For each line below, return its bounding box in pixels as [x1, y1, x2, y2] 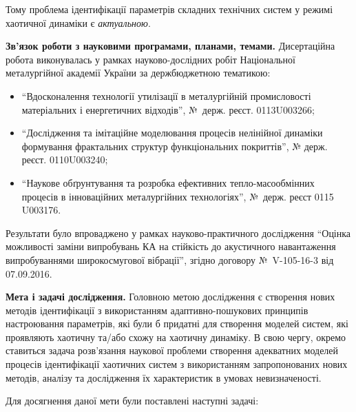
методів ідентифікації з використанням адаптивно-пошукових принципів [6, 302, 308, 317]
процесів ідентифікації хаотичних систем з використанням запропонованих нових [6, 357, 348, 371]
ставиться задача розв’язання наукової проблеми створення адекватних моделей [6, 343, 339, 358]
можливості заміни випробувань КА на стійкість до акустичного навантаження [6, 239, 336, 254]
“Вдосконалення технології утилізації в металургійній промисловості [21, 88, 311, 103]
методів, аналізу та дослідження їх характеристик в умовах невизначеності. [6, 370, 322, 384]
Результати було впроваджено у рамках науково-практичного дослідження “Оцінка [6, 225, 351, 240]
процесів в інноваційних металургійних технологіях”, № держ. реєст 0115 [21, 189, 334, 203]
